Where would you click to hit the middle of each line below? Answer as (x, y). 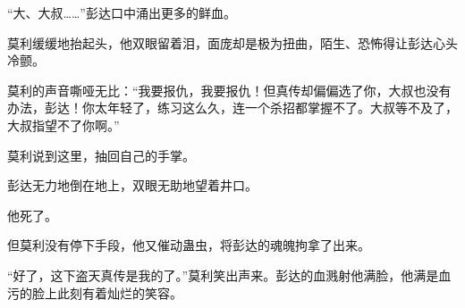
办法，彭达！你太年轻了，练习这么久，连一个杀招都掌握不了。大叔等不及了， (232, 108)
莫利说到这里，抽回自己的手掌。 (101, 155)
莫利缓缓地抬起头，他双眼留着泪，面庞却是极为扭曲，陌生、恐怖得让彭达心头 (232, 42)
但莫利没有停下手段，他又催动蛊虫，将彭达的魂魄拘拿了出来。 (189, 245)
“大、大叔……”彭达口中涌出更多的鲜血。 (122, 12)
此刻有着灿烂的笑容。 (119, 292)
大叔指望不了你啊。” (63, 125)
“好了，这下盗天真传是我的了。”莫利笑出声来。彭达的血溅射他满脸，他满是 (223, 275)
